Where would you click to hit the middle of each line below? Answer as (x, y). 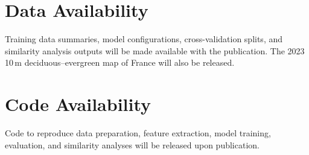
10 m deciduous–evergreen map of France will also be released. (120, 62)
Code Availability (78, 104)
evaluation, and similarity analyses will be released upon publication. (132, 144)
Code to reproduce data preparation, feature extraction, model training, (138, 133)
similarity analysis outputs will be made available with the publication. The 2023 (155, 50)
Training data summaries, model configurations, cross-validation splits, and (144, 39)
